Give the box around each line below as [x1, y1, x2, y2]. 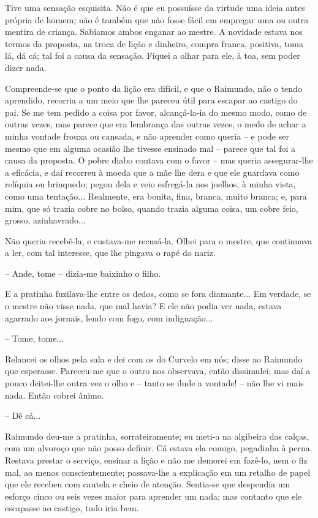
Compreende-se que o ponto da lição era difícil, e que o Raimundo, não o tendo [5, 81, 302, 94]
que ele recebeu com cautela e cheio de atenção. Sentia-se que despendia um [5, 478, 290, 490]
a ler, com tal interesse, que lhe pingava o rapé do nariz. [5, 246, 216, 259]
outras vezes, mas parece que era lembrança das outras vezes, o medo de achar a [5, 118, 306, 130]
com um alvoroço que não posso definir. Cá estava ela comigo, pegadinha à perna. [5, 441, 312, 454]
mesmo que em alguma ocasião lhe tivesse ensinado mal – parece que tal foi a [5, 141, 295, 154]
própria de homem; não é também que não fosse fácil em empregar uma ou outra [5, 13, 309, 26]
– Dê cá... [5, 409, 41, 422]
